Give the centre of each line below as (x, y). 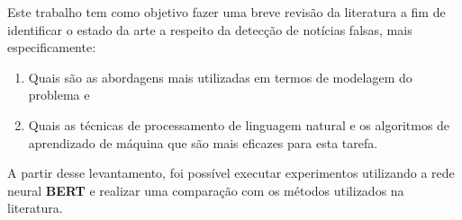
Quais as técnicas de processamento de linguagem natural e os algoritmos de (239, 124)
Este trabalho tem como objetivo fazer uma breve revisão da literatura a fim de (226, 12)
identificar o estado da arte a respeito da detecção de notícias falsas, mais (210, 29)
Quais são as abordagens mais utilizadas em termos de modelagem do (220, 77)
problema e (59, 95)
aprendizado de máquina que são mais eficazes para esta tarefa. (203, 142)
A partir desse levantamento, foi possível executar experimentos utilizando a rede (231, 173)
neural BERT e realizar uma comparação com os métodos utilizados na (206, 190)
